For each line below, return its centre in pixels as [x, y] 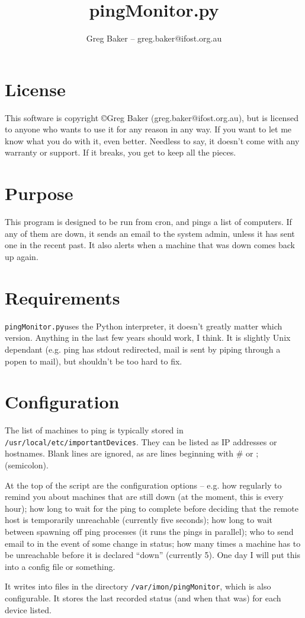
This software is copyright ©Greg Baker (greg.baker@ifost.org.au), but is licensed [152, 117]
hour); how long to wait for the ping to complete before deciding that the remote [152, 508]
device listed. [28, 609]
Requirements [62, 297]
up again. [22, 256]
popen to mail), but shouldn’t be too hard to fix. [94, 361]
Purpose [39, 193]
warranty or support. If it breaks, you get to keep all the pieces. [121, 152]
